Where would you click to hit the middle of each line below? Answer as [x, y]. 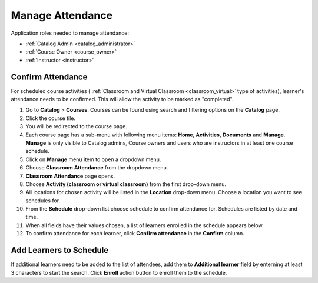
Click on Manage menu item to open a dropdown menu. [93, 159]
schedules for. [43, 201]
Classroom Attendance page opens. [70, 176]
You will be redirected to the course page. [77, 126]
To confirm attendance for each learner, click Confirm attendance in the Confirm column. [135, 234]
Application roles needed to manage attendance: [70, 33]
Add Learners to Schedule [60, 250]
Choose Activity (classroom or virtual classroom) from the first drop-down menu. [126, 184]
